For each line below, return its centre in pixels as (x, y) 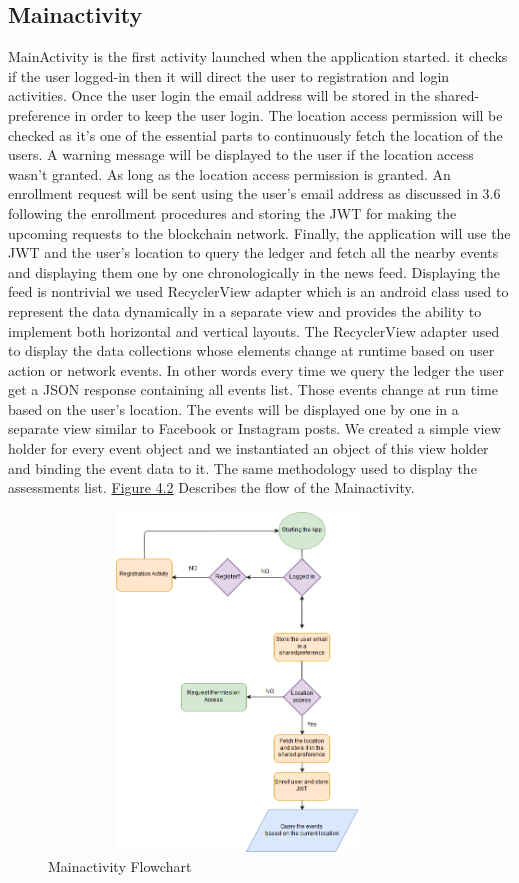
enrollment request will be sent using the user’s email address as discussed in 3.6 (254, 193)
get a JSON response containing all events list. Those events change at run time (253, 389)
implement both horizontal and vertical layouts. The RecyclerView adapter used (254, 330)
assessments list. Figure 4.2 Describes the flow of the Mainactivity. (211, 487)
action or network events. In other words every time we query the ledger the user (256, 369)
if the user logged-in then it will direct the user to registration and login (229, 75)
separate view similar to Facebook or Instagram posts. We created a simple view (254, 428)
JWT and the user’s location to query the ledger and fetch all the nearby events (253, 252)
